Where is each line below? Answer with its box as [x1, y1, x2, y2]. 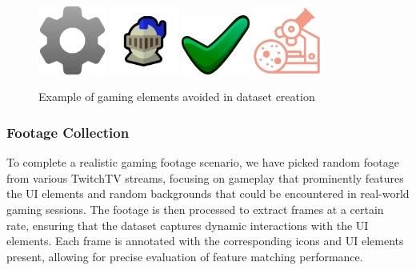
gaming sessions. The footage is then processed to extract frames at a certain [6, 200, 384, 217]
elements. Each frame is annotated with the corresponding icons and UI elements [6, 232, 404, 249]
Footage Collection [6, 122, 130, 142]
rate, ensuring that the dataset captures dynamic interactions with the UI [6, 216, 369, 233]
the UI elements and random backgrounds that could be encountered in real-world [6, 185, 410, 202]
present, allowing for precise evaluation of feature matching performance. [6, 248, 363, 264]
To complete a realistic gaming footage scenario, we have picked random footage [6, 154, 399, 171]
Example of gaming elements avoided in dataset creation [38, 88, 315, 105]
